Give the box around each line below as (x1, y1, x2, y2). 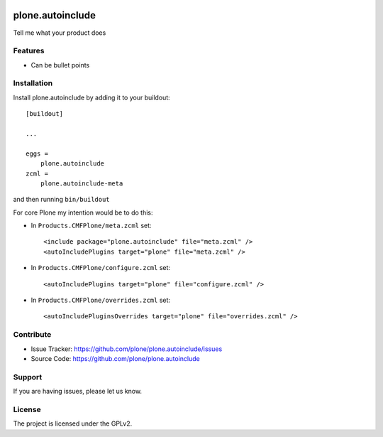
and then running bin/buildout (13, 195, 110, 204)
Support (13, 372, 43, 382)
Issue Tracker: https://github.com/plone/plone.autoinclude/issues (30, 345, 223, 353)
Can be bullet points (30, 60, 90, 69)
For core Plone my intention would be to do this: (13, 208, 153, 217)
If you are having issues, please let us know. (13, 387, 142, 396)
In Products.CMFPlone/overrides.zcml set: (30, 296, 170, 305)
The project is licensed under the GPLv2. (13, 419, 133, 428)
